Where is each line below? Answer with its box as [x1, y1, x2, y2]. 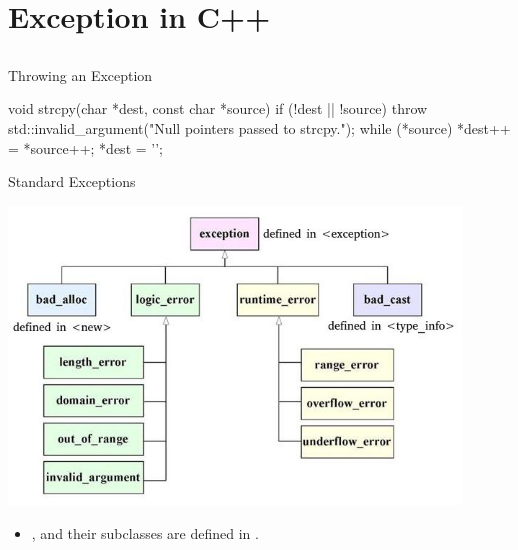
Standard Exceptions [8, 171, 136, 192]
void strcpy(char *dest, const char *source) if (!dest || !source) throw [8, 98, 428, 119]
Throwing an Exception [8, 64, 153, 85]
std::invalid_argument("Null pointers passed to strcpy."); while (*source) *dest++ [8, 117, 511, 138]
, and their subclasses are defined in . [31, 522, 259, 543]
